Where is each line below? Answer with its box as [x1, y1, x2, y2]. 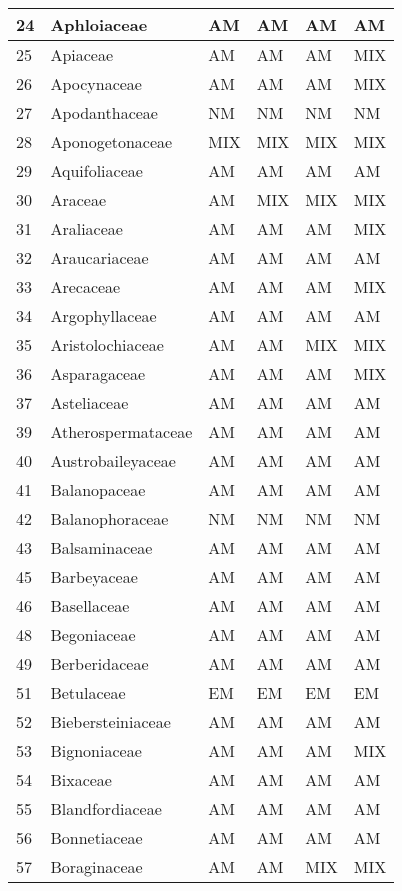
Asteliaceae [50, 391, 129, 414]
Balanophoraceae [50, 507, 169, 530]
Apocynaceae [50, 72, 142, 95]
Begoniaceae [50, 623, 136, 646]
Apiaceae [50, 43, 114, 66]
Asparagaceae [50, 362, 146, 385]
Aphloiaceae [50, 13, 148, 36]
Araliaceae [50, 217, 123, 240]
